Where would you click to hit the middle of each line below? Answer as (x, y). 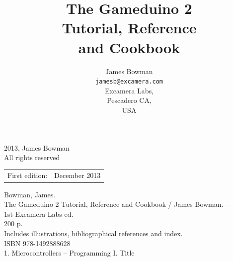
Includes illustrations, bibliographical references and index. (93, 233)
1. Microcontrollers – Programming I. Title (69, 253)
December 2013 (78, 175)
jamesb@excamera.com (129, 82)
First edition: (28, 175)
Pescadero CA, (129, 100)
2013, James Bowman (37, 147)
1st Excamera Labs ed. (39, 214)
